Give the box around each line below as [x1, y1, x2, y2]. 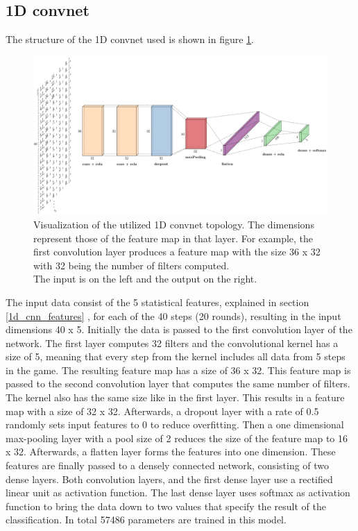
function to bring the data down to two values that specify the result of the [6, 498, 326, 513]
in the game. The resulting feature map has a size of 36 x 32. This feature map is [6, 362, 351, 377]
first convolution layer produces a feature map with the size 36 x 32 [33, 244, 321, 259]
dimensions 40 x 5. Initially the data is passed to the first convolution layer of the [6, 322, 352, 337]
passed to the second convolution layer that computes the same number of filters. [6, 376, 350, 391]
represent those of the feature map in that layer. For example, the [33, 230, 314, 245]
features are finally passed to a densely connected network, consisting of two [6, 458, 330, 473]
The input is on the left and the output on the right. [33, 271, 257, 286]
